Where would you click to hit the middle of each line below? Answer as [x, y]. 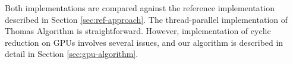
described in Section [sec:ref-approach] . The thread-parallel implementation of [146, 19]
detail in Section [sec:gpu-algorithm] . [72, 54]
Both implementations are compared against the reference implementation [140, 8]
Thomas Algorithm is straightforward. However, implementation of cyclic [138, 31]
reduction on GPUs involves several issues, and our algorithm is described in [144, 42]
